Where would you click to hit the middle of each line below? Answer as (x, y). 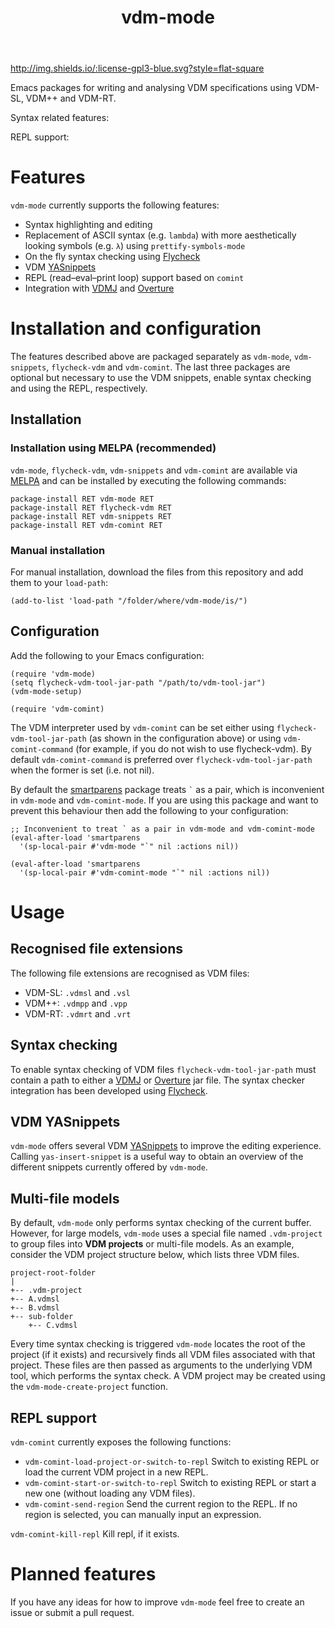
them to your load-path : (59, 583)
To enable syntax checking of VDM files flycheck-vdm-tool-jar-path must (163, 1069)
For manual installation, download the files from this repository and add (157, 572)
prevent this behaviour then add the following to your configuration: (149, 810)
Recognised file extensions (96, 949)
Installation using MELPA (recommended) (113, 448)
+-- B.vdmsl (35, 1308)
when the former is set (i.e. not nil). (82, 770)
